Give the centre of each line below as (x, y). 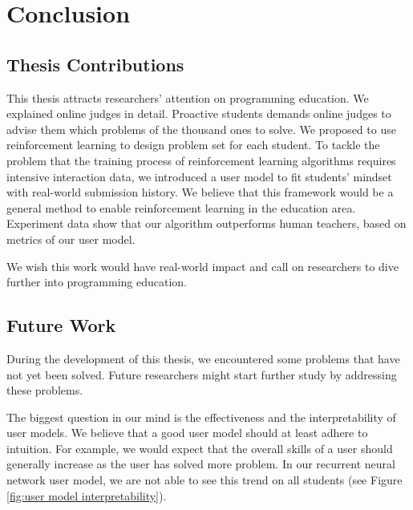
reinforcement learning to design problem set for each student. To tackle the (193, 145)
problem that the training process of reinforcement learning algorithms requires (201, 160)
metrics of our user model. (71, 239)
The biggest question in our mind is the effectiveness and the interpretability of (201, 417)
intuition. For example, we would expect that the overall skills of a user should (200, 448)
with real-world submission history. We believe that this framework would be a (200, 192)
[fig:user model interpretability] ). (87, 495)
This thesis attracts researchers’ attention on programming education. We (188, 97)
